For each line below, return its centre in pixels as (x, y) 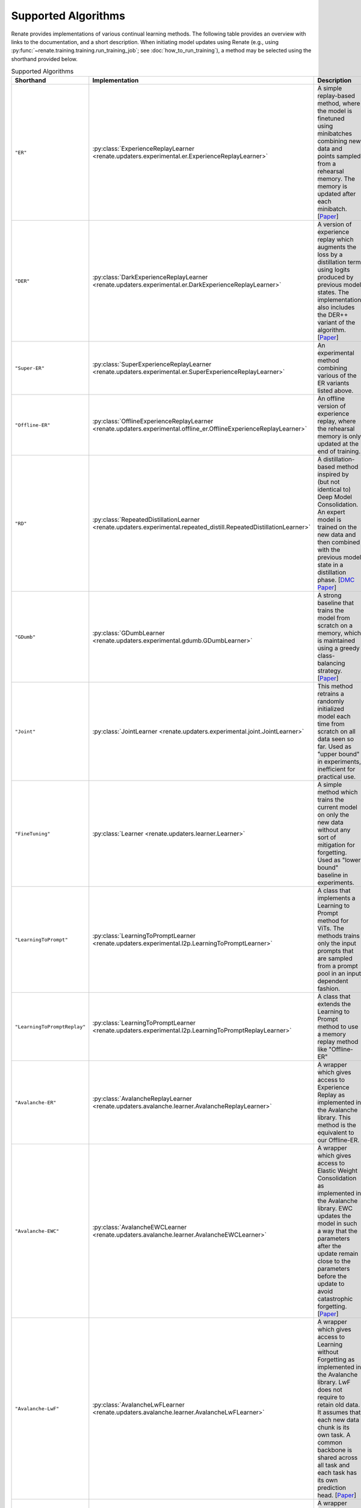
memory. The (336, 179)
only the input (337, 943)
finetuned (331, 119)
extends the (334, 1004)
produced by (335, 277)
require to (331, 1398)
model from (334, 618)
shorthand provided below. (45, 59)
